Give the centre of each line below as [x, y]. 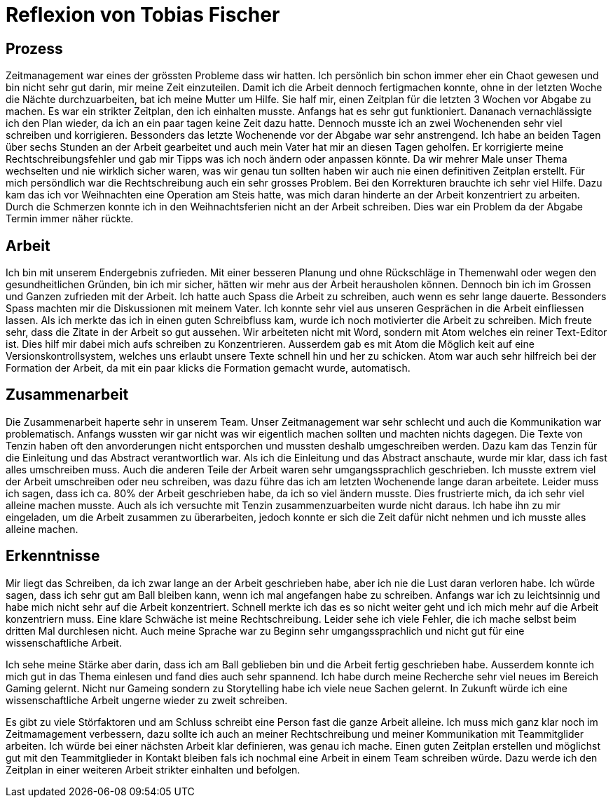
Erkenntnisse [53, 556]
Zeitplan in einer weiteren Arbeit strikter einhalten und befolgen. [153, 769]
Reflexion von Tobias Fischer [143, 15]
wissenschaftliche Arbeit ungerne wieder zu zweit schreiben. [147, 700]
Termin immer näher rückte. [70, 219]
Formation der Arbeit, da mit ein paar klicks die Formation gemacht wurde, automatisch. [208, 368]
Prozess [34, 48]
